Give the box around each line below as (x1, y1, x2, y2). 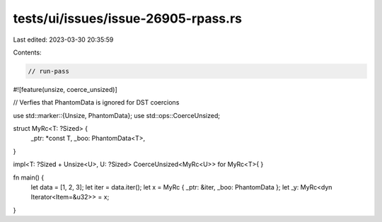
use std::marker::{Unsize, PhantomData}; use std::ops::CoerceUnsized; (13, 111, 221, 119)
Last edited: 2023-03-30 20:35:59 (13, 35, 114, 44)
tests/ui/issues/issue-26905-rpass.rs (13, 11, 242, 26)
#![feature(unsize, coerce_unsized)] (13, 85, 118, 93)
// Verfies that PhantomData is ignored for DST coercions (13, 98, 180, 107)
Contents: (13, 48, 42, 57)
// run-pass (28, 67, 70, 75)
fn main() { (13, 173, 45, 182)
